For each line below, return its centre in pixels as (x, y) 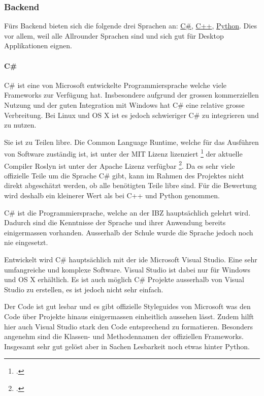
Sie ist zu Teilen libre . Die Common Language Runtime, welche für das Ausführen (131, 142)
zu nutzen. (20, 125)
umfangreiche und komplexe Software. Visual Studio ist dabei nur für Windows (127, 269)
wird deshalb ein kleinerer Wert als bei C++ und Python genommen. (112, 195)
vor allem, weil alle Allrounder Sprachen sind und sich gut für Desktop (114, 35)
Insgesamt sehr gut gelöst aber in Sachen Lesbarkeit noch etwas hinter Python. (127, 346)
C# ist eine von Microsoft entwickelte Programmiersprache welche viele (115, 85)
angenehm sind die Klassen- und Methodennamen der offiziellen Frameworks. (124, 336)
